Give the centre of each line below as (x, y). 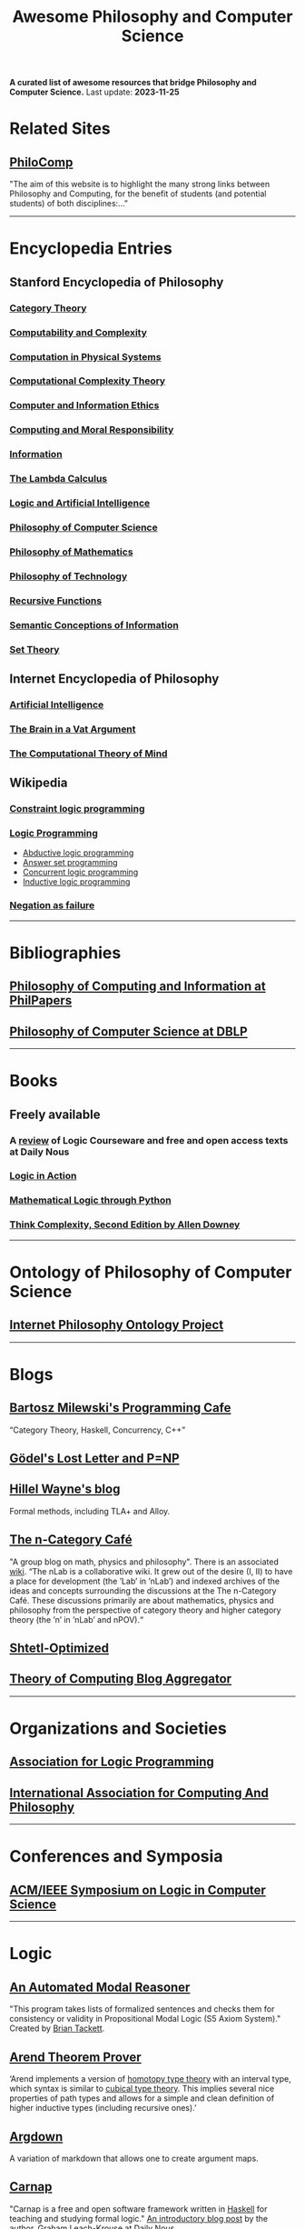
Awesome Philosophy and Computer (152, 17)
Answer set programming (70, 863)
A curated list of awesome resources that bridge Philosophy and (133, 83)
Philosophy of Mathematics (71, 552)
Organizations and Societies (118, 1729)
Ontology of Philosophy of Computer (151, 1272)
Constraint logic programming (77, 809)
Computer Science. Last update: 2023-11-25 (94, 92)
